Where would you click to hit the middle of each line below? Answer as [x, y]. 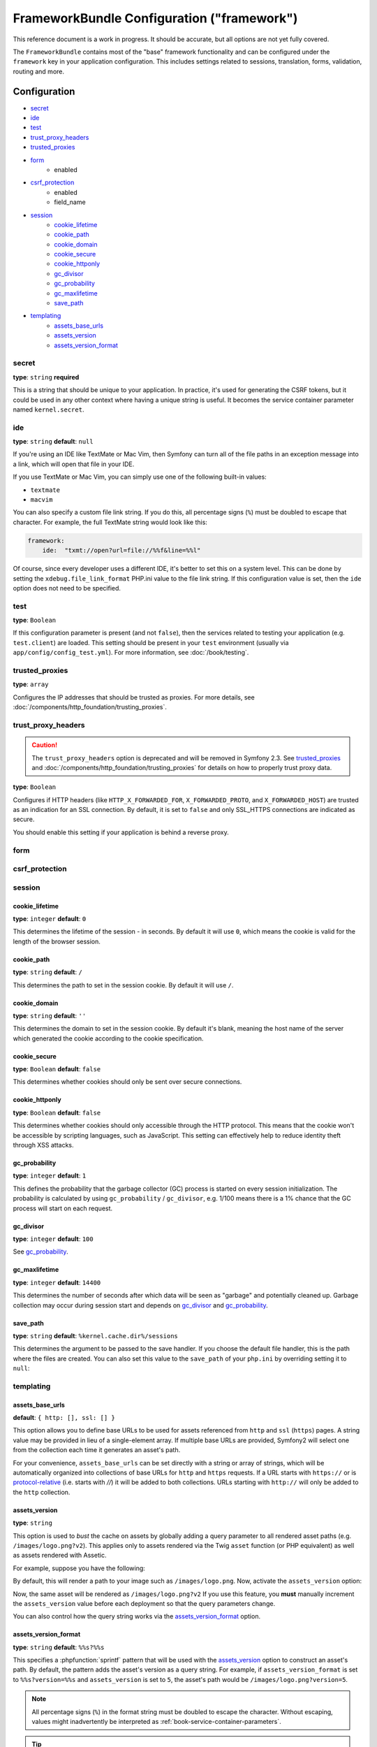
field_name [70, 202]
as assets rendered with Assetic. [60, 1556]
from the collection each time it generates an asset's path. [97, 1450]
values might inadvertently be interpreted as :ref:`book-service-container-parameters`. [157, 1722]
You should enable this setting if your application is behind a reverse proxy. [121, 832]
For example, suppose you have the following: [79, 1568]
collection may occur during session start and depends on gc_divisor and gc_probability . [140, 1305]
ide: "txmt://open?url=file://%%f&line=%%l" [121, 551]
